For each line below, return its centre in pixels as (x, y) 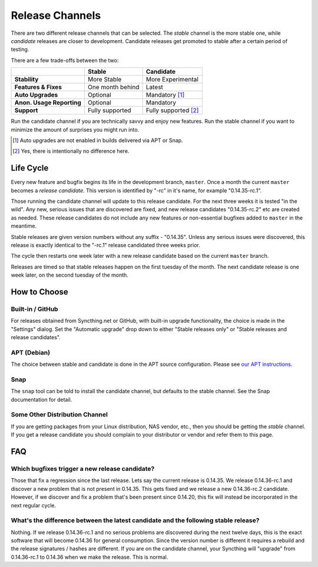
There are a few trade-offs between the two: (65, 60)
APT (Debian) (30, 352)
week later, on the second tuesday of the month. (70, 275)
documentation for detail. (42, 399)
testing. (20, 50)
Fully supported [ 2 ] (172, 110)
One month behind (113, 87)
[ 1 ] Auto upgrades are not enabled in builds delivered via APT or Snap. (98, 140)
